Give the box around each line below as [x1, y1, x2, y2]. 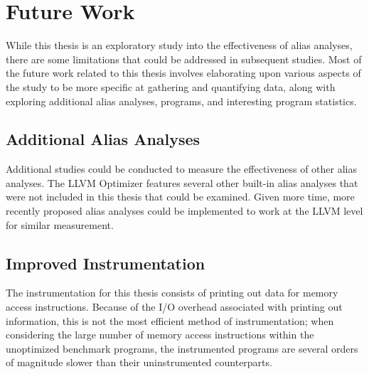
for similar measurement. [6, 217, 114, 232]
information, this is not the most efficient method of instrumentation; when [6, 313, 334, 328]
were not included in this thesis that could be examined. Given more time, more [6, 189, 355, 204]
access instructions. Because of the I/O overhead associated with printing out [6, 299, 343, 314]
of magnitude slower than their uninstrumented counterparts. [6, 355, 272, 370]
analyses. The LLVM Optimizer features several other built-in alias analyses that [6, 175, 358, 190]
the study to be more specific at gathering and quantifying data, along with [6, 79, 336, 94]
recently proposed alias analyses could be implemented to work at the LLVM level [6, 203, 363, 218]
